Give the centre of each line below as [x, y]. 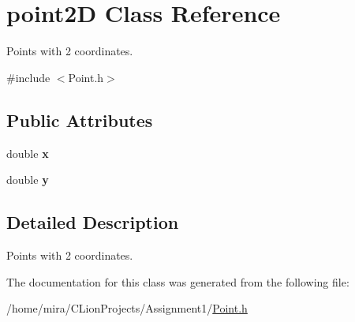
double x [28, 153]
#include [28, 77]
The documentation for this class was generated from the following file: [178, 281]
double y [28, 180]
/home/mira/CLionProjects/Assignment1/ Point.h [127, 308]
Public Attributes [80, 120]
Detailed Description [93, 222]
